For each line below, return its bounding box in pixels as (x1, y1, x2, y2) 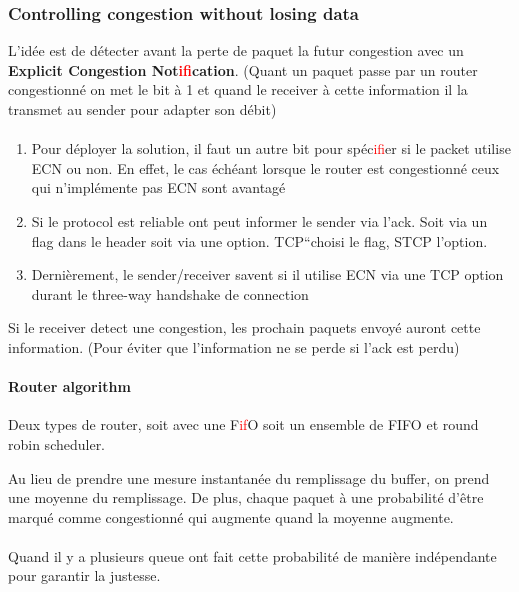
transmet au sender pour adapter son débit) (8, 99, 277, 119)
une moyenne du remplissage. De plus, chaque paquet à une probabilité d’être (8, 487, 484, 508)
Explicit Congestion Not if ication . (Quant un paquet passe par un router (8, 59, 478, 80)
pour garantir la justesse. (8, 565, 161, 586)
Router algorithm (8, 376, 131, 397)
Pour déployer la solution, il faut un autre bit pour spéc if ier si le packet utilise (31, 138, 511, 159)
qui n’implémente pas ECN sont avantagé (31, 177, 286, 198)
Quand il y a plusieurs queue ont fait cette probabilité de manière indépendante (8, 545, 497, 566)
